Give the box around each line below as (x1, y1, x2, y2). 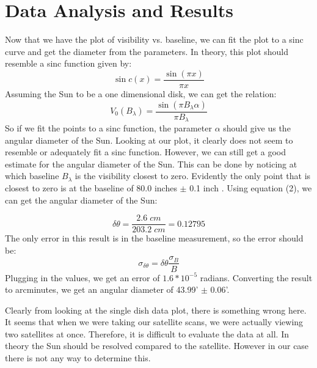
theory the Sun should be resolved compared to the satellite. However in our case (5, 339, 309, 352)
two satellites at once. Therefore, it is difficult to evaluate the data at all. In (5, 327, 289, 340)
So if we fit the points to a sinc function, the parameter (5, 122, 212, 134)
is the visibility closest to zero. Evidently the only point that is (75, 169, 311, 182)
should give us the (223, 122, 291, 134)
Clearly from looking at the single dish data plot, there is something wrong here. (5, 303, 307, 316)
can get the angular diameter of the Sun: (5, 193, 158, 206)
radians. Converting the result (200, 271, 313, 284)
